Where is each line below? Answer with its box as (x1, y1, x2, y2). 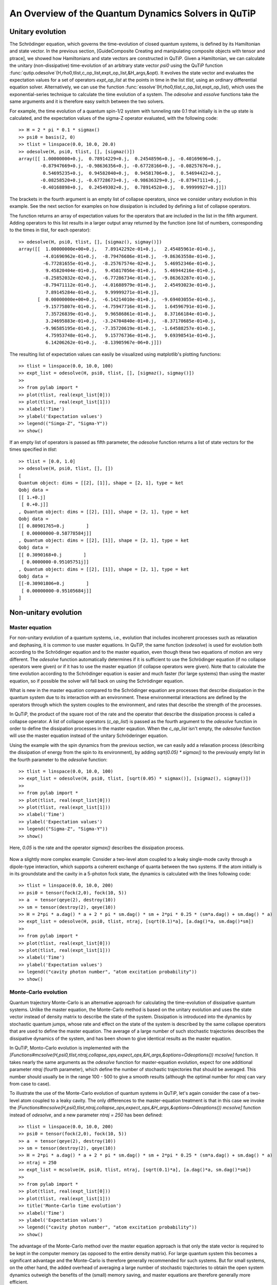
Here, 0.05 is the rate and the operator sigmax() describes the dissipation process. (9, 845, 185, 851)
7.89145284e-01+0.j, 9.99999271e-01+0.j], (45, 289, 160, 295)
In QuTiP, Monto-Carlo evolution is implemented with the (9, 1045, 129, 1051)
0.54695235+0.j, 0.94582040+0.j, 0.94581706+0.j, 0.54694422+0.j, (43, 170, 222, 176)
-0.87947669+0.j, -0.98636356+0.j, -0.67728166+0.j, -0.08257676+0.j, (40, 163, 222, 169)
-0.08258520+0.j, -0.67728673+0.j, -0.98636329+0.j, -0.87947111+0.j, (40, 177, 222, 183)
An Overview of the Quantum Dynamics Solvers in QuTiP (9, 8, 256, 19)
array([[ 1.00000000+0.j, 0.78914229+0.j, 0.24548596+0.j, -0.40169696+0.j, (18, 156, 222, 161)
